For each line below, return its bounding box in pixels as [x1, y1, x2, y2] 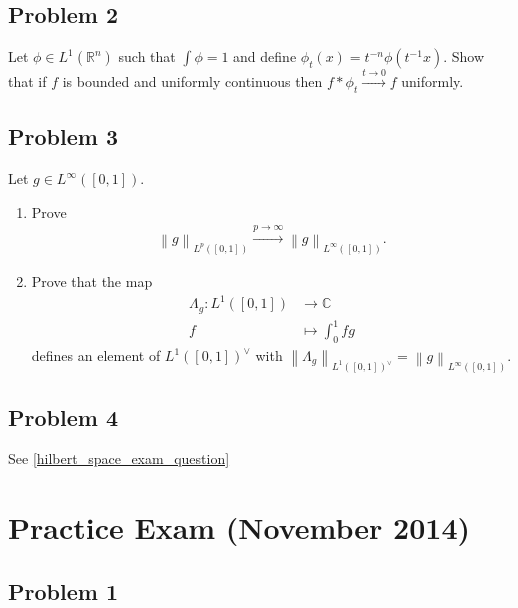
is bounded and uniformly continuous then [62, 71, 323, 91]
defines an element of [31, 345, 161, 366]
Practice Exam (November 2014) [8, 507, 471, 548]
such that [118, 46, 176, 67]
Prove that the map [31, 271, 153, 292]
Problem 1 [8, 575, 118, 606]
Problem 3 [8, 121, 118, 152]
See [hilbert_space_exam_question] [8, 448, 230, 469]
